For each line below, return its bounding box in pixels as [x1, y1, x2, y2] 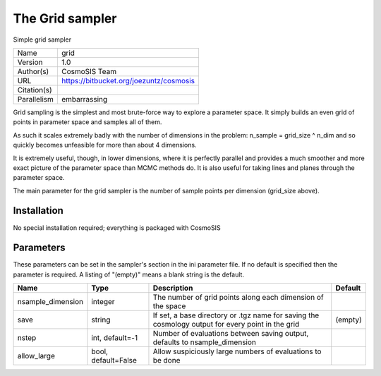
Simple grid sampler [13, 35, 72, 44]
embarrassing [61, 94, 108, 104]
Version [17, 57, 43, 67]
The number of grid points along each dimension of [152, 293, 324, 303]
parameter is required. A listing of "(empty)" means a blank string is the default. [13, 270, 245, 279]
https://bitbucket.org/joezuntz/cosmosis [61, 75, 195, 85]
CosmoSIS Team [61, 66, 116, 76]
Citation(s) [17, 85, 52, 95]
